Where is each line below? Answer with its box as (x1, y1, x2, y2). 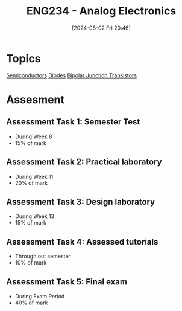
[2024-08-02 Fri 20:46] (71, 24, 131, 31)
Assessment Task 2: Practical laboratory (6, 157, 162, 167)
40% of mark (14, 299, 48, 306)
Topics (6, 51, 41, 65)
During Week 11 (14, 173, 54, 180)
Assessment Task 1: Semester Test (6, 117, 140, 127)
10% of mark (14, 259, 47, 266)
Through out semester (14, 252, 71, 260)
